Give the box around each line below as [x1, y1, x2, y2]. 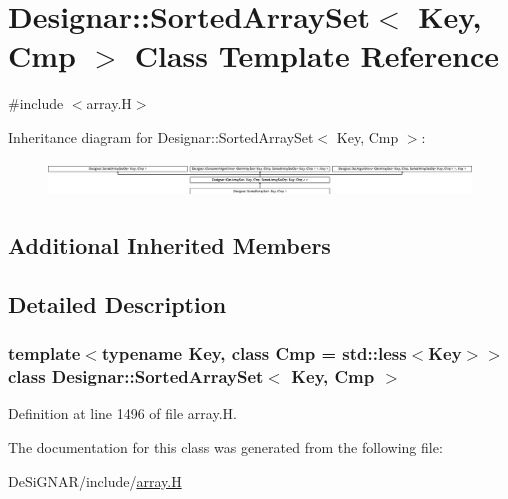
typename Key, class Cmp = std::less [101, 341, 407, 366]
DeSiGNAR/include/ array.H [8, 470, 182, 491]
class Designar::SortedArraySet [8, 364, 264, 389]
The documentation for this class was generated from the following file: [8, 437, 443, 458]
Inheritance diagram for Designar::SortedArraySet [8, 126, 314, 147]
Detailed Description [8, 288, 227, 319]
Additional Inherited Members [8, 230, 331, 261]
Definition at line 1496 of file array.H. [8, 403, 237, 424]
